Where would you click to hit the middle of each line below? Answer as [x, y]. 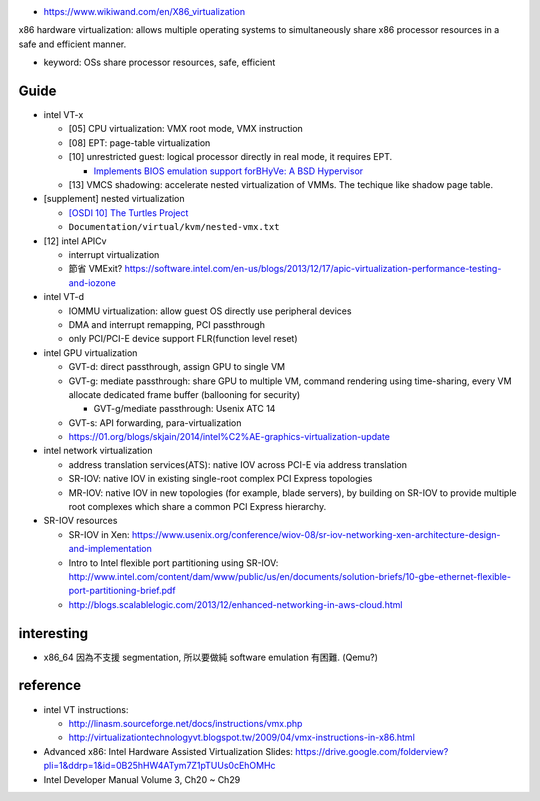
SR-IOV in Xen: [99, 534]
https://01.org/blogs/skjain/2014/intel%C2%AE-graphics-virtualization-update [229, 437]
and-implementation [110, 549]
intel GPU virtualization [90, 352]
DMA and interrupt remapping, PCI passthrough [166, 324]
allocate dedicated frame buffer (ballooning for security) [184, 394]
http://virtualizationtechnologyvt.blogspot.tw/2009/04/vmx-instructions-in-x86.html [241, 737]
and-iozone [92, 282]
